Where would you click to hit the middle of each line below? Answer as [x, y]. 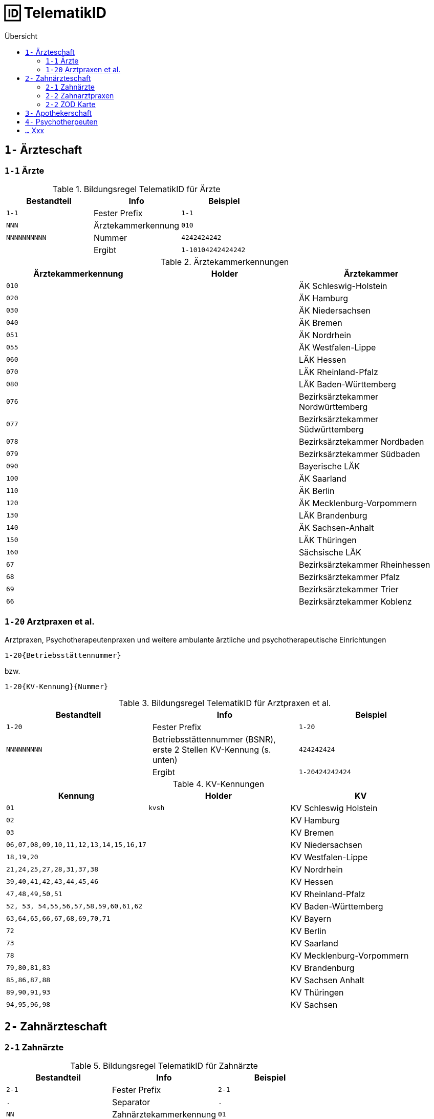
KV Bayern [311, 918]
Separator [131, 1102]
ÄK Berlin [317, 491]
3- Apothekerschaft [59, 113]
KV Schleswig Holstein [334, 808]
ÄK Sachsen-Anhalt [336, 527]
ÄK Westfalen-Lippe [337, 347]
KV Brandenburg [322, 968]
